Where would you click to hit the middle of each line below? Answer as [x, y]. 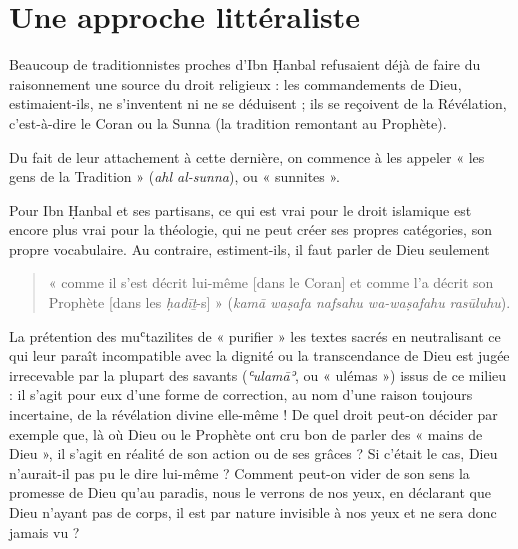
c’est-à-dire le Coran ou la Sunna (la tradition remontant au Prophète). [228, 122]
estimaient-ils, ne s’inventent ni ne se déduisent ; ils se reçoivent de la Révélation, [258, 103]
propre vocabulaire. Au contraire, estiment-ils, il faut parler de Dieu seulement [249, 248]
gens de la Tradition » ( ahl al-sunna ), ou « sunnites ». [174, 176]
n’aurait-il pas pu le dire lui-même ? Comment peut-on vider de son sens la [239, 472]
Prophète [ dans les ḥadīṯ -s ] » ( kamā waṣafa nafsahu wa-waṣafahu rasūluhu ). [279, 302]
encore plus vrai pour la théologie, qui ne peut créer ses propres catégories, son [250, 229]
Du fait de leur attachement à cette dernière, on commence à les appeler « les [247, 156]
